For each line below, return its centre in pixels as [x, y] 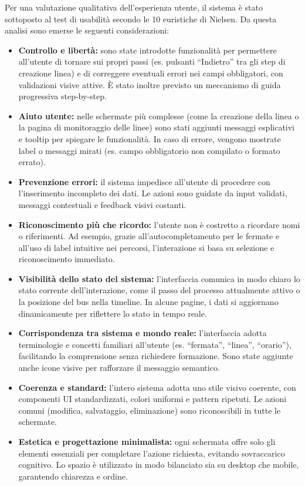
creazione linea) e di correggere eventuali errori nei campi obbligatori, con [151, 73]
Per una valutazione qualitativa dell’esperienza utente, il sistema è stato [134, 7]
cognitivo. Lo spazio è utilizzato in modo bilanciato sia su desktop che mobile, [159, 465]
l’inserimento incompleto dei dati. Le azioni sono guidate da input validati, [153, 193]
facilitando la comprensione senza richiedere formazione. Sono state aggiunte [156, 356]
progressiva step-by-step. [62, 96]
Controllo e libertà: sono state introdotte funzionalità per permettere [148, 50]
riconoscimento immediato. [67, 259]
